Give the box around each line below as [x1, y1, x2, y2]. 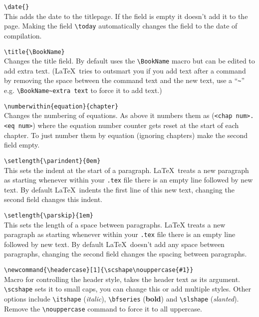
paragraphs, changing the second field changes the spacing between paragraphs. [4, 248, 247, 259]
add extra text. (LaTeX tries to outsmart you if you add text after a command [4, 65, 246, 75]
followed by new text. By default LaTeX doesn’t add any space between [4, 238, 225, 249]
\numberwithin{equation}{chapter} [4, 102, 119, 110]
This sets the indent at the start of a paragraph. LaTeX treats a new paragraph [4, 164, 249, 175]
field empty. [4, 139, 40, 150]
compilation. [4, 30, 42, 40]
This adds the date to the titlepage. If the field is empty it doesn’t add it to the [4, 10, 248, 21]
